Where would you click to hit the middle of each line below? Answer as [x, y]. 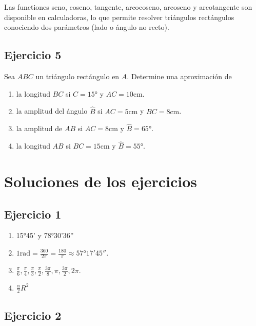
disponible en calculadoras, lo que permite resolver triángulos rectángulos [119, 17]
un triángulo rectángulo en [77, 76]
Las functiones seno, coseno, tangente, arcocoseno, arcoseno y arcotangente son [128, 7]
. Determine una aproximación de [179, 76]
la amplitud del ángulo [52, 111]
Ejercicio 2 [33, 315]
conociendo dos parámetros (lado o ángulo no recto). [87, 27]
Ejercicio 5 [33, 55]
